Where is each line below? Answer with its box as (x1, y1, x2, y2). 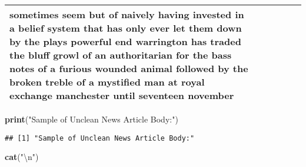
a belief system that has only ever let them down (9, 21, 242, 35)
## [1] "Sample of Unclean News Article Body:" (5, 134, 195, 142)
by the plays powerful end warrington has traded (9, 35, 241, 48)
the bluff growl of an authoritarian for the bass (9, 48, 232, 62)
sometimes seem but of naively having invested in (9, 8, 244, 21)
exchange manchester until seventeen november (9, 88, 234, 102)
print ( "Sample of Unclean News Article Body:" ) (5, 113, 178, 125)
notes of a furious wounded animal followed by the (9, 62, 248, 75)
